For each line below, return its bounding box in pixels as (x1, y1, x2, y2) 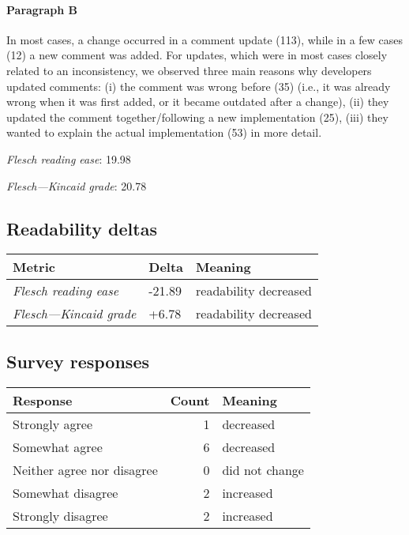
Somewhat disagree (13, 483, 118, 502)
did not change (222, 460, 304, 479)
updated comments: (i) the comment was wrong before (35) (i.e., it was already (6, 77, 391, 94)
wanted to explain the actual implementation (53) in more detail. (6, 124, 322, 141)
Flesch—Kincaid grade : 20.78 (6, 177, 147, 194)
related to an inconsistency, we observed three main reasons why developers (6, 62, 372, 78)
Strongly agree (13, 414, 92, 433)
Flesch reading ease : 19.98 (6, 150, 131, 167)
